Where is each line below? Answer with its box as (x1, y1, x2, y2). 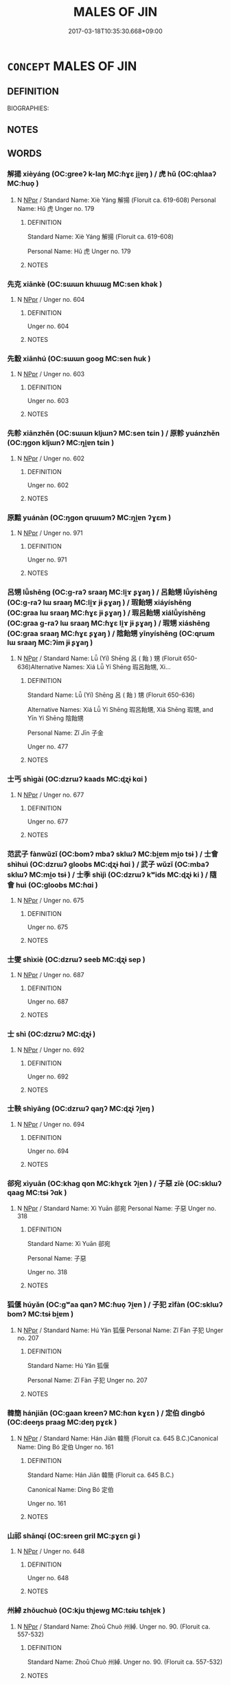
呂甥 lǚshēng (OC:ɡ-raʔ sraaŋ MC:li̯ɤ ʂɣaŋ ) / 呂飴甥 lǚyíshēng (7, 587, 218, 597)
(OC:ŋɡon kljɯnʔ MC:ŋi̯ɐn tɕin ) (7, 438, 115, 448)
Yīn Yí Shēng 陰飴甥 (27, 714, 84, 722)
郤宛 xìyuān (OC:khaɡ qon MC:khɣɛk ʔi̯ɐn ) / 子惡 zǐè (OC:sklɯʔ (7, 1178, 222, 1188)
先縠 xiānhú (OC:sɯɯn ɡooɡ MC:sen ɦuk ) (7, 354, 151, 364)
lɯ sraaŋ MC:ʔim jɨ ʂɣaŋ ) (7, 637, 93, 647)
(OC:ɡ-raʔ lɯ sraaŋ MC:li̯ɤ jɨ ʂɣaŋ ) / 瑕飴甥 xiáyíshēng (7, 598, 192, 607)
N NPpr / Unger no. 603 (16, 370, 85, 378)
